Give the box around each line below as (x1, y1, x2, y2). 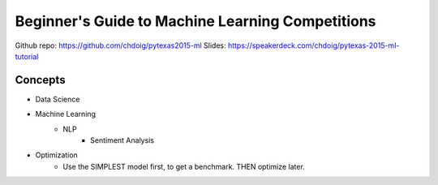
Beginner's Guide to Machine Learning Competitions (15, 12, 376, 30)
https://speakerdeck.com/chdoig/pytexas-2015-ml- (227, 41, 400, 50)
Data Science (35, 94, 80, 104)
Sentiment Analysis (90, 136, 154, 145)
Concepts (15, 73, 66, 87)
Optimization (35, 150, 79, 160)
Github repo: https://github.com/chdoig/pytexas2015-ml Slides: (15, 41, 226, 50)
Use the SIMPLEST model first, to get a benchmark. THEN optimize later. (62, 161, 306, 171)
